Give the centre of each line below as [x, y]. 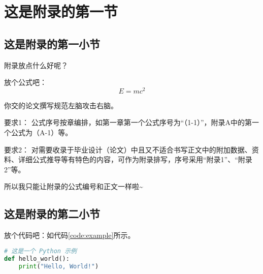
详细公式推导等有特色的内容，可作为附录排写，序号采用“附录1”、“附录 [135, 159]
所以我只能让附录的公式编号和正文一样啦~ [74, 186]
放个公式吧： [25, 82]
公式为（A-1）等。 [42, 132]
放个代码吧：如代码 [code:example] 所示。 [70, 235]
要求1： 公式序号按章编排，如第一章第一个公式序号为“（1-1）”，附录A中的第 [128, 122]
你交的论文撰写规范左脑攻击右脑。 [61, 105]
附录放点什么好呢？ [36, 65]
